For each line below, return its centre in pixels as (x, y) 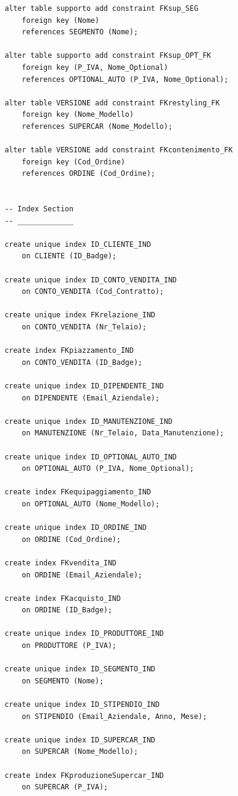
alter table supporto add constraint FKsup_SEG (101, 8)
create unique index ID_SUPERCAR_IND (80, 740)
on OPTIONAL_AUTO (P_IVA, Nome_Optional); (108, 469)
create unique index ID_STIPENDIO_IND (82, 705)
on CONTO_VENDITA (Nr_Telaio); (84, 327)
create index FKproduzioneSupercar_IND (84, 775)
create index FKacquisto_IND (63, 598)
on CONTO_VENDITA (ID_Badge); (82, 362)
